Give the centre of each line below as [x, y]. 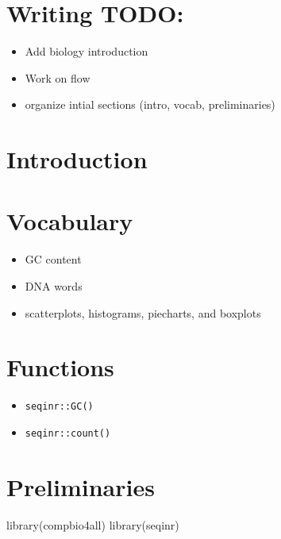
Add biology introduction [87, 51]
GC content [53, 259]
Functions [60, 367]
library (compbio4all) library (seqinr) [93, 524]
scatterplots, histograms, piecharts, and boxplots [143, 312]
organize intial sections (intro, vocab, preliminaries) [150, 104]
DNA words [54, 286]
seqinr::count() [68, 433]
